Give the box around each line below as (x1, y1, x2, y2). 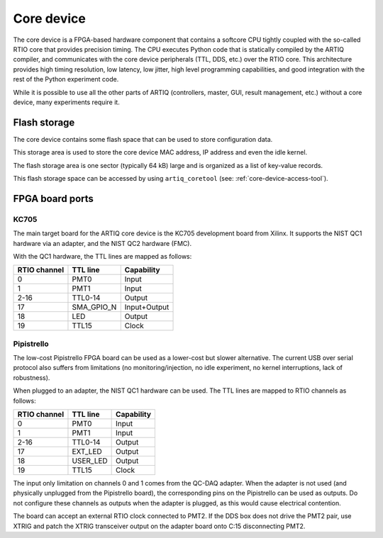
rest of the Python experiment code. (13, 75, 119, 84)
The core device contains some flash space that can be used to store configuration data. (13, 135, 273, 143)
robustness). (13, 373, 50, 382)
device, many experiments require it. (13, 98, 120, 106)
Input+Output (124, 302, 170, 312)
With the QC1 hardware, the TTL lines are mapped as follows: (13, 252, 192, 260)
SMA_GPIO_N (72, 302, 117, 312)
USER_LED (72, 456, 108, 466)
